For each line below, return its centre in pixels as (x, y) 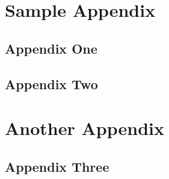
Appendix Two (51, 83)
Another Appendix (84, 128)
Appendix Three (57, 166)
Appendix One (51, 48)
